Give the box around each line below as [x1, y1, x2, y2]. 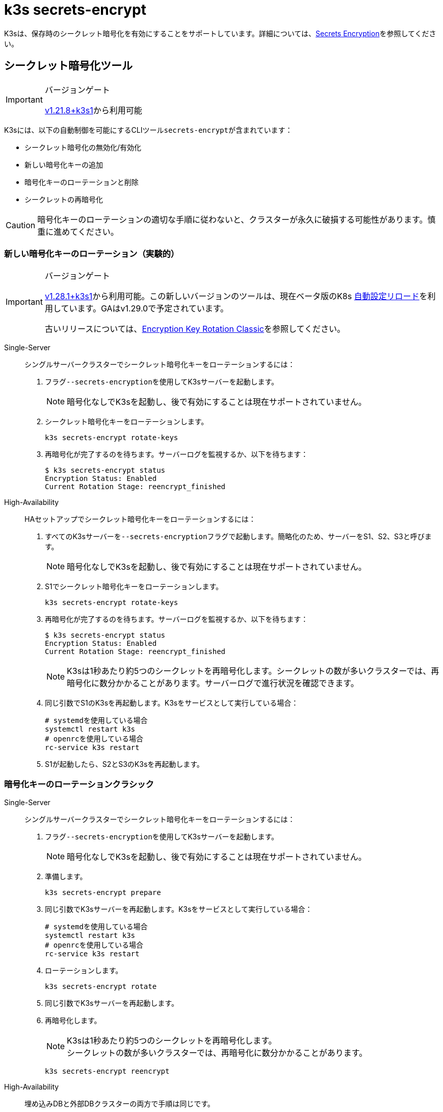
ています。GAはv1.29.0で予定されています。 [61, 303, 229, 314]
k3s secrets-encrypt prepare [45, 888, 161, 897]
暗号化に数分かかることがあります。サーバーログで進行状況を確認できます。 [67, 678, 359, 689]
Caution [6, 220, 36, 230]
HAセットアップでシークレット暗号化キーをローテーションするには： [24, 515, 256, 524]
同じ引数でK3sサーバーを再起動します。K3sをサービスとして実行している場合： [45, 905, 312, 914]
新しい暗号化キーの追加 [24, 160, 103, 169]
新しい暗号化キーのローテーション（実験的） [4, 248, 179, 259]
